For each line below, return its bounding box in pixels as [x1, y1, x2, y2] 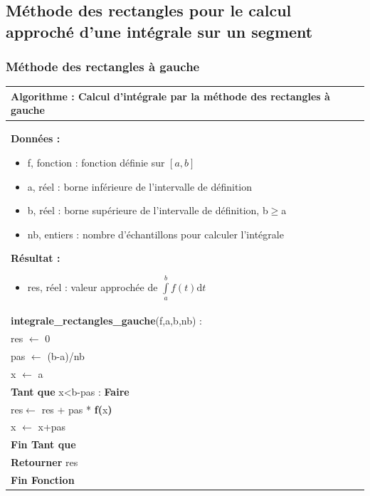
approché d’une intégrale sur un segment [6, 20, 313, 42]
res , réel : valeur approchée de [27, 279, 158, 294]
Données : [11, 131, 60, 146]
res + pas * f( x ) [41, 401, 112, 416]
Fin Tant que [11, 437, 76, 452]
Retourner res [11, 455, 78, 470]
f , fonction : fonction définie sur [27, 154, 165, 169]
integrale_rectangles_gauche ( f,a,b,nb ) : [11, 313, 202, 328]
